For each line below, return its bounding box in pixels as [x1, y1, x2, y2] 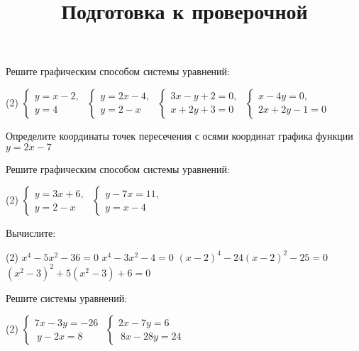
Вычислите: [6, 225, 56, 240]
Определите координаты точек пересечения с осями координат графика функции [6, 128, 353, 143]
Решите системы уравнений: [6, 290, 128, 305]
